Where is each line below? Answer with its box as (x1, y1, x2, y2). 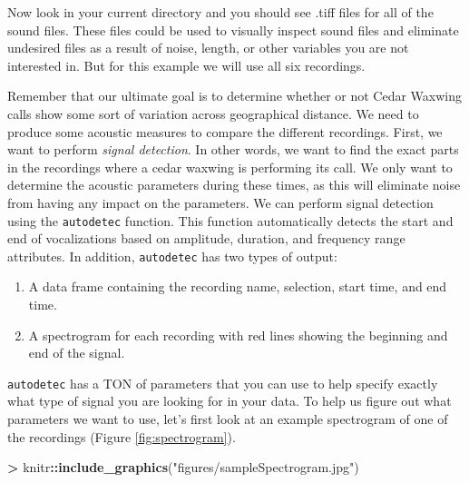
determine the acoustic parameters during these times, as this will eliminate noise (7, 175, 461, 194)
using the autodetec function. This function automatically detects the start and (7, 211, 454, 230)
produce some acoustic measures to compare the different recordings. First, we (7, 122, 443, 141)
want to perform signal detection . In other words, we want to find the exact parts (7, 140, 459, 159)
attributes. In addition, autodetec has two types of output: (7, 246, 337, 265)
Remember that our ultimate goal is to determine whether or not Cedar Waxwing (7, 86, 462, 105)
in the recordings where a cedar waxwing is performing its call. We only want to (7, 157, 453, 176)
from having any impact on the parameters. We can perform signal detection (7, 192, 434, 212)
